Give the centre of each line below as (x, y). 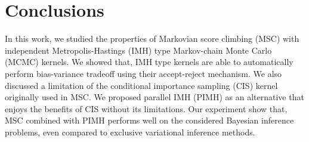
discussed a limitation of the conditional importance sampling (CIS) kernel (141, 85)
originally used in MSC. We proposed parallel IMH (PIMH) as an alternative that (154, 97)
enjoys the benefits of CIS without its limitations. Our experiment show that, (146, 108)
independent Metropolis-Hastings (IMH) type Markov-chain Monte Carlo (138, 50)
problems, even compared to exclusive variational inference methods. (130, 132)
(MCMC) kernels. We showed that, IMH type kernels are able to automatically (149, 62)
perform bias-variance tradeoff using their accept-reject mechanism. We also (143, 73)
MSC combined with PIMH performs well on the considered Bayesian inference (149, 120)
